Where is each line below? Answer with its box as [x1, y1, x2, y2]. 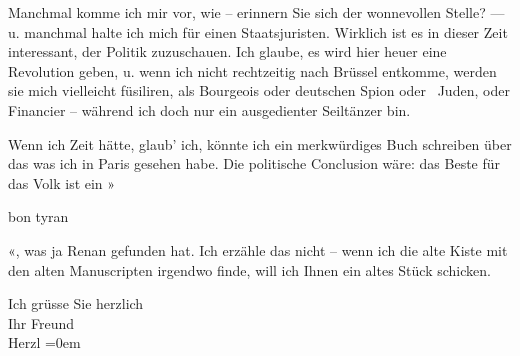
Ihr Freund [8, 312, 75, 333]
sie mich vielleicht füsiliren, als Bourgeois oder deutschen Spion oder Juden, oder [8, 80, 510, 101]
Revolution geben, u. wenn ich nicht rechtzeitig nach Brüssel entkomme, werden [8, 60, 497, 81]
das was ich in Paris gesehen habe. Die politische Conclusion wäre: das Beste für [8, 153, 501, 174]
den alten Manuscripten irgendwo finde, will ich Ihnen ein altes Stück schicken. [8, 259, 491, 280]
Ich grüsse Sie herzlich [8, 293, 144, 314]
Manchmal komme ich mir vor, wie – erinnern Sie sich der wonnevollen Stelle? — [8, 2, 505, 22]
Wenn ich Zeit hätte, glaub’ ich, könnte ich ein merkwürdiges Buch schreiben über [8, 133, 512, 154]
